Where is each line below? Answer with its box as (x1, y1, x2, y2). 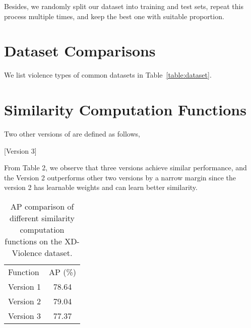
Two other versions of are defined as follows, (4, 128, 140, 139)
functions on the (5, 235, 62, 247)
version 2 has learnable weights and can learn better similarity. (4, 182, 198, 192)
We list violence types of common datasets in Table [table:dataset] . (4, 70, 212, 80)
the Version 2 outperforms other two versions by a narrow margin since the (4, 172, 236, 182)
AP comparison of (10, 201, 74, 212)
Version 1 (8, 281, 41, 292)
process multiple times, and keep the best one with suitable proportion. (4, 11, 224, 21)
